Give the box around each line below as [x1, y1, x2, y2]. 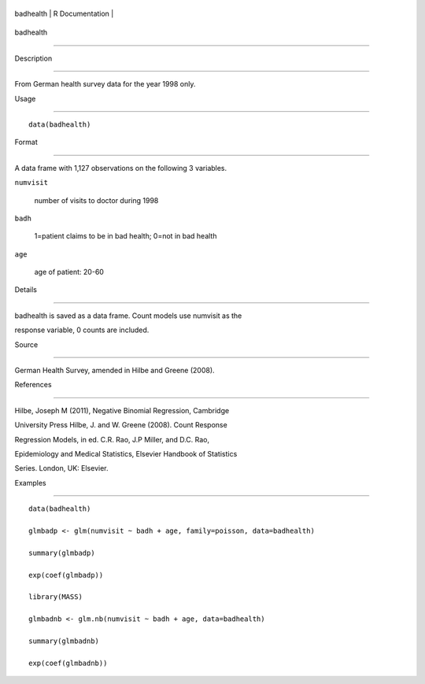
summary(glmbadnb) [28, 636, 100, 645]
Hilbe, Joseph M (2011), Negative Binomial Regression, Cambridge [14, 405, 230, 415]
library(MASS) [28, 593, 83, 601]
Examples [14, 478, 46, 487]
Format [14, 138, 39, 147]
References [14, 380, 52, 390]
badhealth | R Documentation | [14, 9, 114, 18]
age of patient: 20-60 [34, 268, 104, 277]
